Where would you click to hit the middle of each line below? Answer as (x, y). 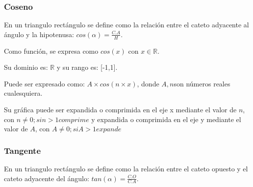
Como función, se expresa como (51, 51)
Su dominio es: (26, 67)
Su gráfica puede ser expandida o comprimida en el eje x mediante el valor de (120, 110)
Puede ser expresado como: (44, 83)
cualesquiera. (23, 93)
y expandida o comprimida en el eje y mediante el (166, 119)
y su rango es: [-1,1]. (87, 67)
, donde (148, 83)
